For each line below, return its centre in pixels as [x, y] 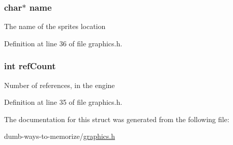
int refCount [30, 66]
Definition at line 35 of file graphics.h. [63, 102]
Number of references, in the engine [60, 85]
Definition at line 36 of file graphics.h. [63, 43]
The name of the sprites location [55, 26]
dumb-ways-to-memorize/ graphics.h [60, 136]
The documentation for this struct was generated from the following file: [117, 119]
